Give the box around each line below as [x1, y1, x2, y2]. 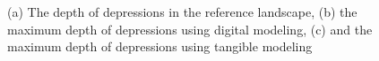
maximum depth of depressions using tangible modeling [7, 37, 313, 56]
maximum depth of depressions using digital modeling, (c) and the [7, 19, 373, 38]
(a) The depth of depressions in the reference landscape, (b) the [7, 3, 357, 20]
